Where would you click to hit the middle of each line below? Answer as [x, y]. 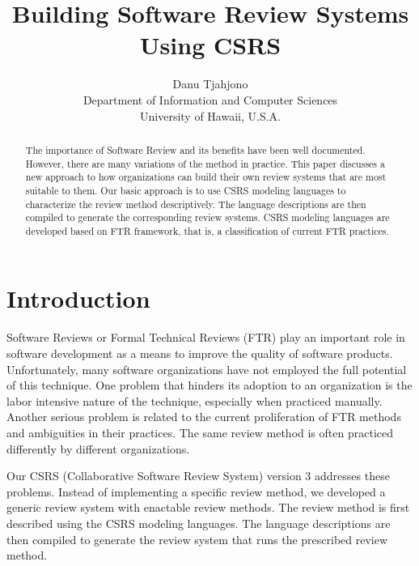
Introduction [78, 298]
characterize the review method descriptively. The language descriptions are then [196, 204]
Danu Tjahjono [210, 84]
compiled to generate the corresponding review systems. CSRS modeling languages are [207, 217]
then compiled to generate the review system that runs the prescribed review [197, 539]
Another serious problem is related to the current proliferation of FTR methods [204, 417]
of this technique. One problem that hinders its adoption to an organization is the [209, 385]
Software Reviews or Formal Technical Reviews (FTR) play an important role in [206, 337]
